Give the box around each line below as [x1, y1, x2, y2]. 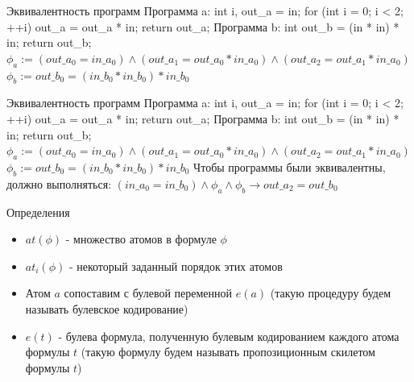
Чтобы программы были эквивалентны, [193, 158, 386, 175]
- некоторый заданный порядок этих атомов [68, 257, 283, 274]
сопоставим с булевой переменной [64, 284, 233, 301]
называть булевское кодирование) [25, 300, 188, 317]
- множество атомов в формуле [65, 230, 217, 247]
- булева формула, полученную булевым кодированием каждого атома [58, 327, 400, 344]
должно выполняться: [6, 175, 112, 192]
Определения [6, 203, 70, 220]
